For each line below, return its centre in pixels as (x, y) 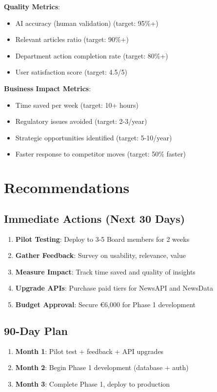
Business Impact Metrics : (48, 88)
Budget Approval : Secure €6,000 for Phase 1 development (106, 304)
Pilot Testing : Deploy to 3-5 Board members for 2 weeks (102, 239)
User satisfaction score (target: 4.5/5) (71, 72)
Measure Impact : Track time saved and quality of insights (105, 271)
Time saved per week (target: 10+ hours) (77, 105)
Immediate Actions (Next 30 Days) (95, 218)
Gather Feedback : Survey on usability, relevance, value (100, 255)
